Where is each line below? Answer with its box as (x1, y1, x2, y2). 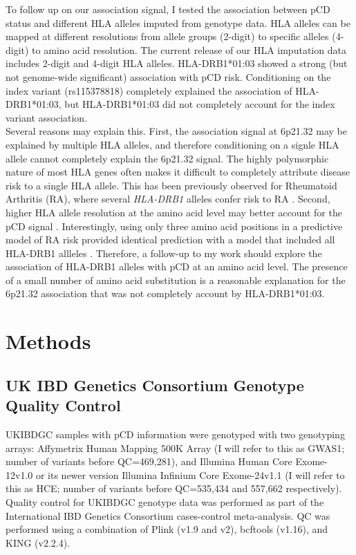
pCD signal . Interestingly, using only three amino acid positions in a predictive (6, 218, 343, 233)
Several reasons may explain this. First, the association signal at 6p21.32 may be (6, 124, 347, 138)
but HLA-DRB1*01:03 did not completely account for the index (64, 97, 335, 111)
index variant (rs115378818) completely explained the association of (6, 83, 292, 97)
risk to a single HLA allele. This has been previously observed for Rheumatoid (6, 178, 337, 192)
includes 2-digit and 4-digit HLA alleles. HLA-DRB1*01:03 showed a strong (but (6, 56, 348, 70)
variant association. (6, 110, 88, 124)
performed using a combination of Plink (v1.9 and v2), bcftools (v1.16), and (6, 522, 328, 536)
